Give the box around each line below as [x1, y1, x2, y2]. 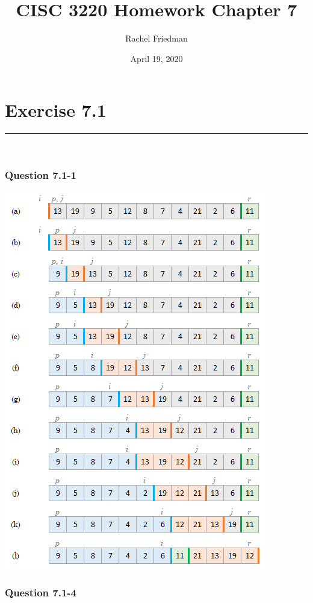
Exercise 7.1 [5, 98, 107, 122]
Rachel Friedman [125, 32, 188, 45]
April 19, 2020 [130, 52, 183, 64]
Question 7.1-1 [5, 167, 76, 182]
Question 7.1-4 [5, 584, 76, 599]
